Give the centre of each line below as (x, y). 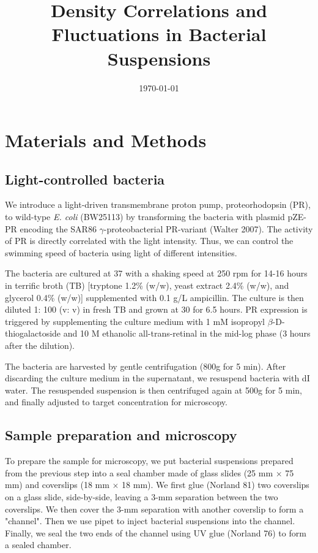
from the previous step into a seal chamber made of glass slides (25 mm (139, 472)
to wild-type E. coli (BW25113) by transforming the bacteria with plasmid (145, 217)
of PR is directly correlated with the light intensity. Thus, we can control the (149, 241)
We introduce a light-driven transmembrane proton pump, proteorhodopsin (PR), (158, 204)
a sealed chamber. (38, 545)
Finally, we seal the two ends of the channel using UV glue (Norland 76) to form (156, 532)
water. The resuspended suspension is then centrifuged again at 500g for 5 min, (153, 390)
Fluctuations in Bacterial (159, 34)
